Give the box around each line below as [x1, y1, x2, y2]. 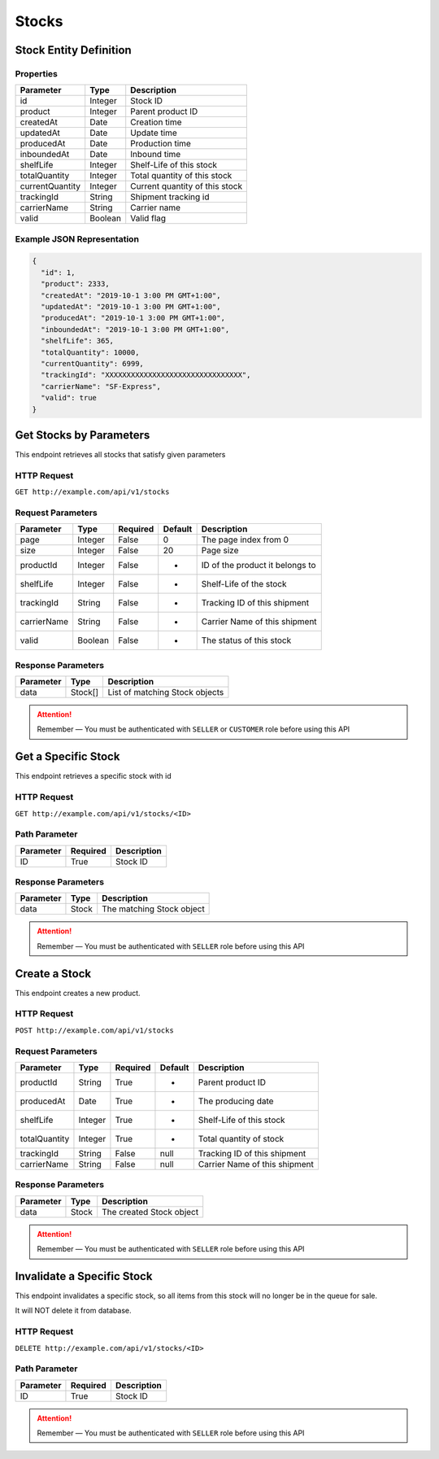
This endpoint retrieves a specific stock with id [15, 771, 172, 781]
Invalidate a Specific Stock [15, 1269, 153, 1283]
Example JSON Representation [15, 233, 140, 244]
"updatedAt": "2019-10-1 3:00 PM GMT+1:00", [41, 302, 221, 312]
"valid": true [41, 393, 98, 403]
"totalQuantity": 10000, [41, 347, 140, 357]
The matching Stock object [102, 903, 205, 915]
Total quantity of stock [198, 1133, 285, 1144]
